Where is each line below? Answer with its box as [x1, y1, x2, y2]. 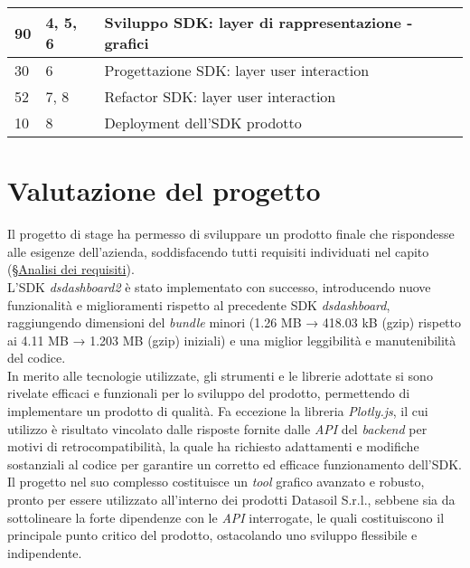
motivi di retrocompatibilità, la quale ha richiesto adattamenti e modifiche [7, 437, 419, 456]
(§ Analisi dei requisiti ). [7, 260, 135, 279]
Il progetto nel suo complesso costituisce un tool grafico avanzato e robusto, [7, 472, 425, 491]
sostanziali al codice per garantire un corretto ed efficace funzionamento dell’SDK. [7, 454, 462, 473]
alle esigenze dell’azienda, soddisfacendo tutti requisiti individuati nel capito [7, 241, 429, 260]
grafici [104, 33, 149, 53]
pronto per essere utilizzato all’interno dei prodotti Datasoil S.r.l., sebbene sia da [7, 490, 456, 509]
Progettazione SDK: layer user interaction [104, 60, 370, 80]
